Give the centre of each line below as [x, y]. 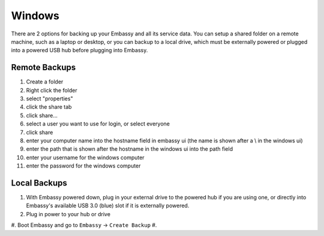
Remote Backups [43, 68]
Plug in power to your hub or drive [68, 214]
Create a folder [45, 82]
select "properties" [49, 98]
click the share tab [49, 107]
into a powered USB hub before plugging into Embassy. [79, 50]
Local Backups [39, 183]
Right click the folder [52, 90]
